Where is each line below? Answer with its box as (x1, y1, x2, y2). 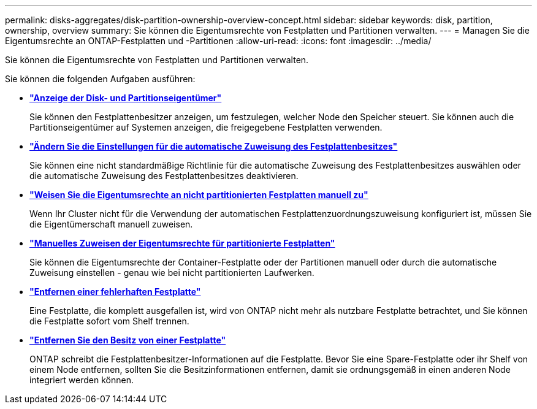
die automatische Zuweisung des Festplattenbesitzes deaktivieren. (29, 170, 299, 181)
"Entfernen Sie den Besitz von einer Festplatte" (29, 335, 226, 345)
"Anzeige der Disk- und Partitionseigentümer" (29, 93, 222, 103)
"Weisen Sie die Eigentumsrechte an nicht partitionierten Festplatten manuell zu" (29, 189, 368, 200)
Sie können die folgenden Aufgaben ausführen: (5, 74, 196, 84)
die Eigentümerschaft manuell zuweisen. (29, 219, 193, 229)
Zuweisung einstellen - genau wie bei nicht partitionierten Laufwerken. (29, 267, 314, 278)
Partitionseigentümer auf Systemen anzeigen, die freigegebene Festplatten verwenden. (29, 122, 383, 132)
